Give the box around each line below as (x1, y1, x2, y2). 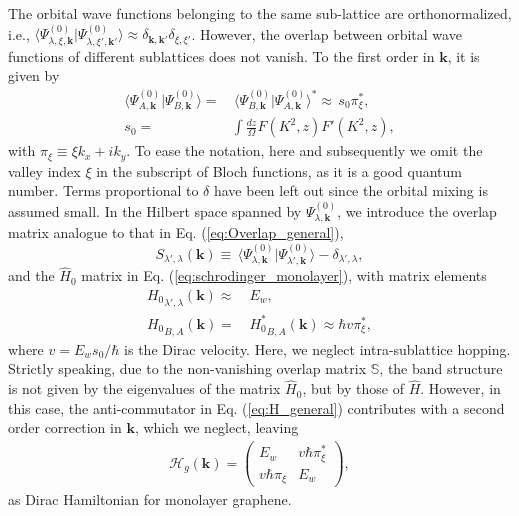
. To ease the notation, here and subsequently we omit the (126, 140, 483, 161)
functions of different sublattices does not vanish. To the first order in (8, 45, 435, 66)
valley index (8, 160, 81, 181)
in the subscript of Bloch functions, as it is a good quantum (96, 160, 463, 181)
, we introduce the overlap (337, 200, 497, 221)
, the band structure (379, 358, 503, 379)
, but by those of (302, 378, 404, 399)
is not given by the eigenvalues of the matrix (8, 378, 281, 399)
